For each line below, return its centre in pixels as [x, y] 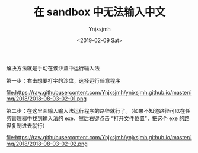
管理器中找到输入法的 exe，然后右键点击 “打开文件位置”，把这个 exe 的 [98, 118]
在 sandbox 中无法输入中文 [100, 12]
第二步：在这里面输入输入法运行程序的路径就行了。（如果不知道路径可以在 [96, 110]
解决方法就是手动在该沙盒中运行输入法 [53, 68]
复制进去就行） [29, 125]
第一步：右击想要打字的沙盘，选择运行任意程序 [63, 80]
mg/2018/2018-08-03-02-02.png [47, 144]
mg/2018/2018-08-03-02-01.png [47, 99]
